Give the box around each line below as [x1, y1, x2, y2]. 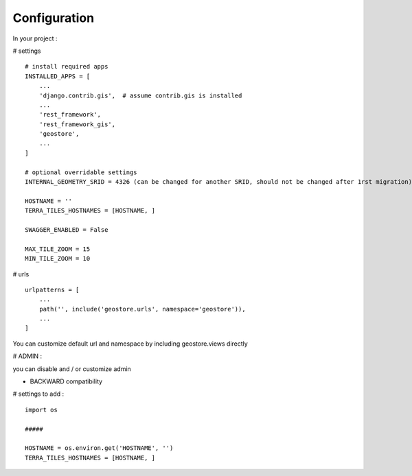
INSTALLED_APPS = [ [25, 72, 91, 80]
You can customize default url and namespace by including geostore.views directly [12, 340, 249, 348]
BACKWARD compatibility [30, 377, 103, 385]
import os [25, 405, 58, 414]
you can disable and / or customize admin [12, 364, 132, 373]
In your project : [12, 34, 58, 43]
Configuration [12, 10, 95, 25]
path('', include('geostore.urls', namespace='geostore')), [38, 305, 247, 313]
